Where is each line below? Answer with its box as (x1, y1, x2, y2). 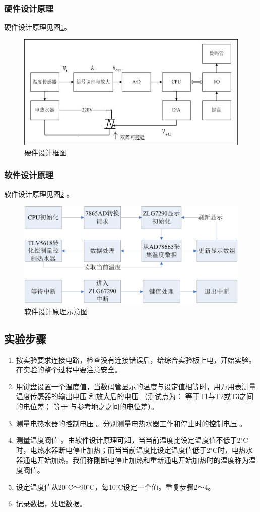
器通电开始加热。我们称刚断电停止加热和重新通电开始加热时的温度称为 (16, 454, 249, 465)
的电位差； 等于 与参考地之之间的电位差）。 (16, 401, 159, 411)
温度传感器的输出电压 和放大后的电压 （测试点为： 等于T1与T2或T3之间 (16, 391, 254, 402)
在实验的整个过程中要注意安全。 (16, 364, 122, 375)
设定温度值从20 (16, 481, 66, 492)
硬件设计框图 (24, 147, 67, 157)
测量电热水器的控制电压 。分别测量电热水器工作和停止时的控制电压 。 (16, 418, 247, 428)
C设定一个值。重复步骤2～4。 (118, 481, 215, 492)
